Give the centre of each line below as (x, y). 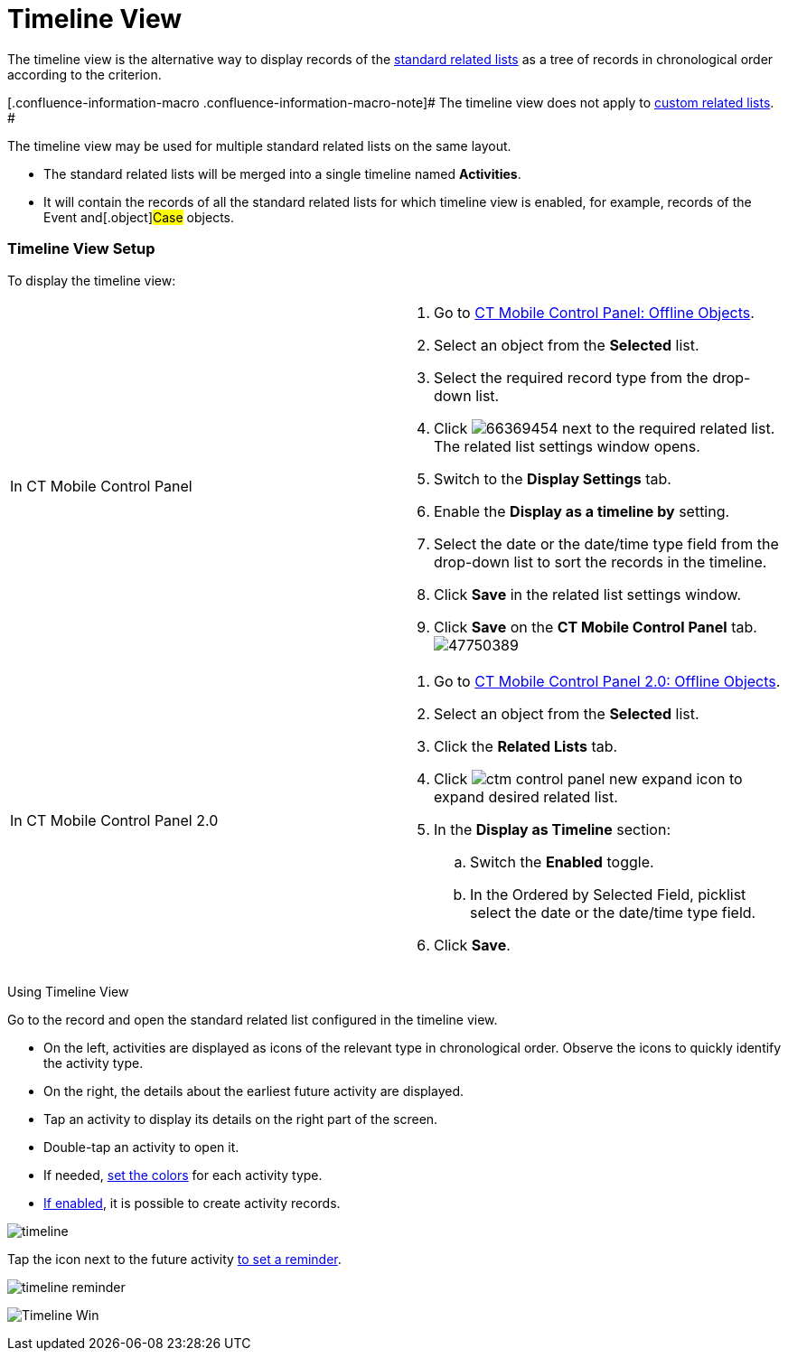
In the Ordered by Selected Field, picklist (608, 894)
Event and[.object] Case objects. (139, 217)
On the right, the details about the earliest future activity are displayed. (254, 1091)
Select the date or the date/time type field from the (606, 543)
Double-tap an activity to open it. (141, 1147)
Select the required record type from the (571, 377)
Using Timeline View (68, 991)
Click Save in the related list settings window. (587, 594)
